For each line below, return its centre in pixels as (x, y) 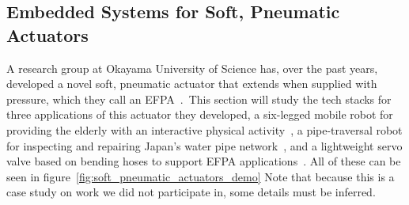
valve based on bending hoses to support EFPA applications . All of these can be (204, 161)
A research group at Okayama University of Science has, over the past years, (192, 68)
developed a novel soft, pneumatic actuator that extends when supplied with (192, 84)
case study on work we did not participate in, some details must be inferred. (191, 192)
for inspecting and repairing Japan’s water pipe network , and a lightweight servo (204, 145)
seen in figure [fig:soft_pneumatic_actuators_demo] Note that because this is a (201, 176)
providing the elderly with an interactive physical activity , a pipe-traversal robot (204, 129)
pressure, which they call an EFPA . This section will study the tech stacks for (199, 99)
